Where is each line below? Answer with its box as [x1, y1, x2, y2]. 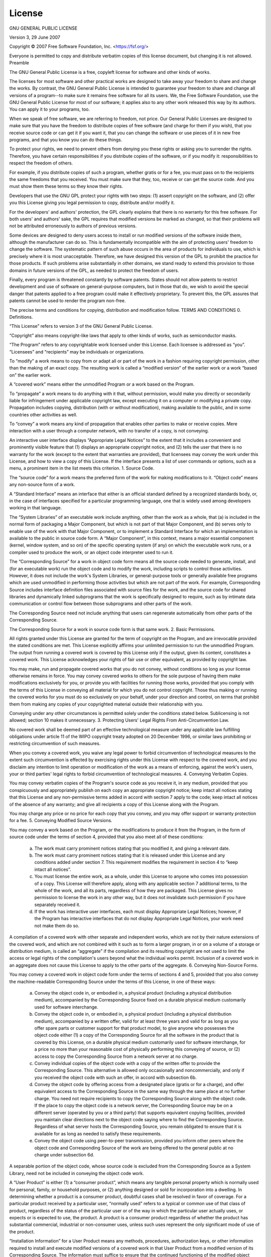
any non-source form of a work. [9, 482, 75, 488]
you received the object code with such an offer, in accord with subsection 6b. [34, 1074, 197, 1081]
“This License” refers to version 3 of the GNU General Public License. [9, 323, 153, 329]
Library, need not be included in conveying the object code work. [9, 1170, 144, 1176]
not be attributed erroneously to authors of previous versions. [9, 223, 137, 229]
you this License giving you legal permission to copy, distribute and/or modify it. [9, 200, 175, 206]
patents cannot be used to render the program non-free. [9, 298, 126, 304]
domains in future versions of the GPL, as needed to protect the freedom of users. [9, 267, 179, 274]
